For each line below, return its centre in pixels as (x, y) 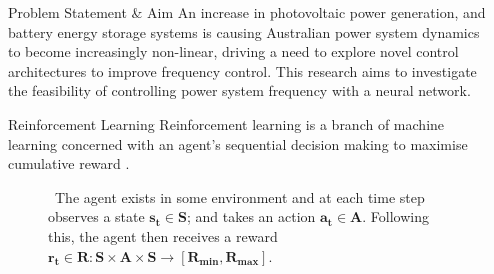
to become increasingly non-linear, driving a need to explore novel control (233, 51)
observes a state (96, 216)
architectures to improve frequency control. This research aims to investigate (242, 70)
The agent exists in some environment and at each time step (239, 196)
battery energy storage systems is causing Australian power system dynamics (244, 31)
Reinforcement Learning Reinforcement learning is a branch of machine (226, 123)
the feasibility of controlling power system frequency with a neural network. (239, 90)
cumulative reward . (69, 163)
